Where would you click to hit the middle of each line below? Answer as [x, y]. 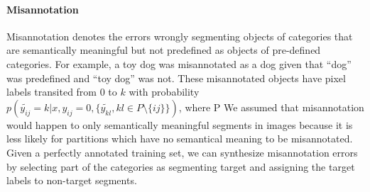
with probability [164, 92]
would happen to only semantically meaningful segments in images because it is [180, 124]
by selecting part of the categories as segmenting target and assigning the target [181, 166]
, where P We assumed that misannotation [271, 107]
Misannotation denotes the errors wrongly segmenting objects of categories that [180, 36]
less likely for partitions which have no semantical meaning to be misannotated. [180, 139]
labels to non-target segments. [72, 180]
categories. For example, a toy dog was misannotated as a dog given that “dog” [179, 63]
